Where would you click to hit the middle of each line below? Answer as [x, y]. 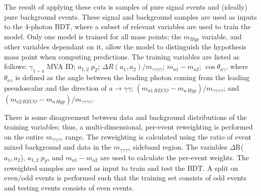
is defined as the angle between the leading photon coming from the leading [133, 77]
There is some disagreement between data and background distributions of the [126, 117]
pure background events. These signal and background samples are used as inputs [130, 16]
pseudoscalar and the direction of [55, 87]
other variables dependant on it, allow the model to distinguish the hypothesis [125, 47]
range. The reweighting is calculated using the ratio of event [158, 136]
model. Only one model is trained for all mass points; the [93, 36]
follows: [16, 66]
